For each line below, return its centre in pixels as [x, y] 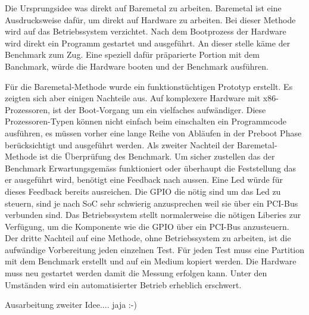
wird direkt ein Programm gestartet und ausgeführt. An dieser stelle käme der [148, 43]
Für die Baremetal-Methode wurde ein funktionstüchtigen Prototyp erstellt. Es [149, 86]
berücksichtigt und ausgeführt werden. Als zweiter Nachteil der [120, 144]
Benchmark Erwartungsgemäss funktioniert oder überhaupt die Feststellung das [150, 168]
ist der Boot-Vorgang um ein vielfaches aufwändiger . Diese [159, 109]
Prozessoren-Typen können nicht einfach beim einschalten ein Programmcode [146, 121]
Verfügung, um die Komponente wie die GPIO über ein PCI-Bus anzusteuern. [147, 226]
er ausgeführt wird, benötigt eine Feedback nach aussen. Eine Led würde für [144, 180]
